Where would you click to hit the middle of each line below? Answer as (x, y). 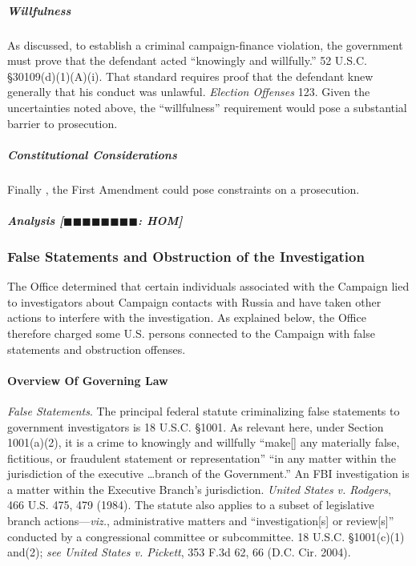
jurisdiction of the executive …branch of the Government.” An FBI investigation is (208, 474)
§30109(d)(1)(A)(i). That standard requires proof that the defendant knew (190, 76)
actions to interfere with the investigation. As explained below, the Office (187, 317)
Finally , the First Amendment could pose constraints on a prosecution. (184, 189)
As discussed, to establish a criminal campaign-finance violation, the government (205, 44)
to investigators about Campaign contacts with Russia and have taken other (194, 301)
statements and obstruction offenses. (97, 349)
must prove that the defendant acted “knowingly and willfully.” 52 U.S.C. (187, 60)
